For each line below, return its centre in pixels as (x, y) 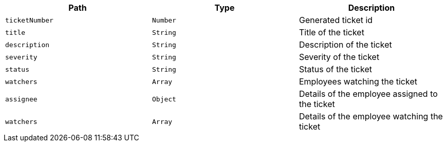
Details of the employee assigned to (368, 94)
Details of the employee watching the (371, 116)
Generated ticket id (336, 20)
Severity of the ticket (339, 57)
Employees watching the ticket (358, 81)
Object (164, 99)
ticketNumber (29, 20)
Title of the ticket (331, 32)
